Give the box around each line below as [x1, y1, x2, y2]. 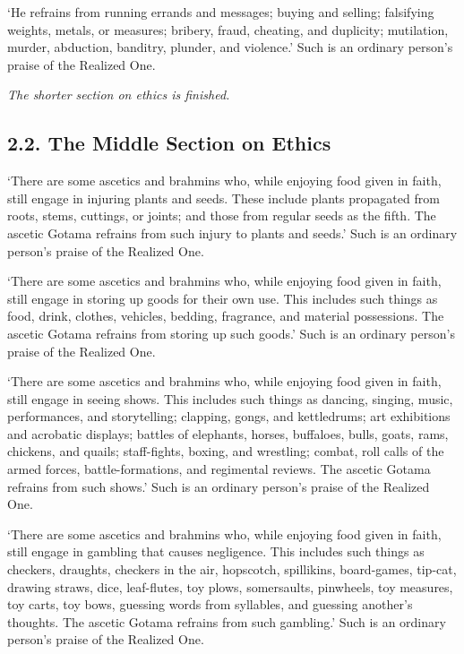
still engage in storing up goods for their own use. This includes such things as [7, 288, 438, 307]
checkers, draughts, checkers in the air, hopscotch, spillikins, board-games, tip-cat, [7, 560, 457, 579]
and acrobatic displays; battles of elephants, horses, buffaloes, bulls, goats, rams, [7, 424, 449, 443]
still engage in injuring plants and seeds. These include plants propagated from [7, 188, 440, 207]
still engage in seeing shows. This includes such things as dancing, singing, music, [7, 389, 453, 408]
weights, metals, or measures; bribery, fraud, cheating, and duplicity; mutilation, [7, 20, 449, 39]
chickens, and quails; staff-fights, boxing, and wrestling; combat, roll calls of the [7, 442, 444, 460]
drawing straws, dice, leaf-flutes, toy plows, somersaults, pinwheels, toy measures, [7, 577, 453, 596]
